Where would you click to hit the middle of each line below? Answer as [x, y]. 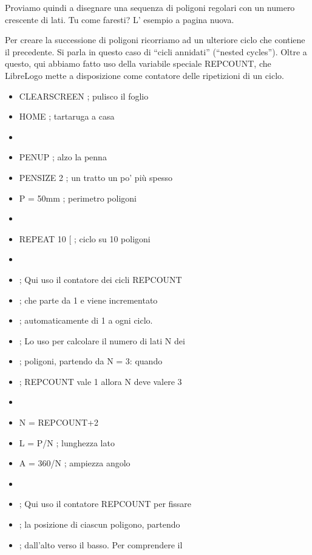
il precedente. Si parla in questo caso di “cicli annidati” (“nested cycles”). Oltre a [156, 51]
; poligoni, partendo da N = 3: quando [91, 361]
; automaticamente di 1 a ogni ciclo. [86, 320]
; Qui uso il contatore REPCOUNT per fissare [105, 504]
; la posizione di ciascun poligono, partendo [100, 524]
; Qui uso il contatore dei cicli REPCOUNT [100, 279]
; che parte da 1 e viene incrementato [88, 300]
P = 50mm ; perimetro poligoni [78, 198]
